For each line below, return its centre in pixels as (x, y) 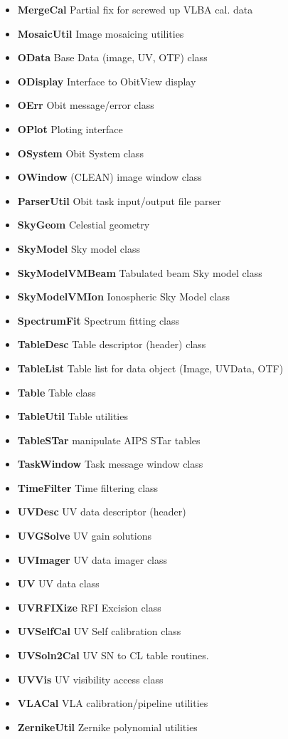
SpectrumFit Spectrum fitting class (98, 320)
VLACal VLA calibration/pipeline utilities (113, 703)
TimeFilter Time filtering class (88, 487)
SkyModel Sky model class (79, 248)
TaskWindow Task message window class (110, 464)
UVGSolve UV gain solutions (84, 536)
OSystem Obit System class (80, 153)
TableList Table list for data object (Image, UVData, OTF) (150, 368)
